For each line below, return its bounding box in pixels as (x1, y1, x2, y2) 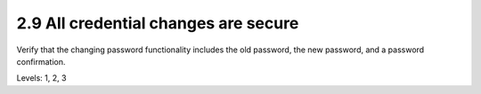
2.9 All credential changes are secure (16, 13, 299, 33)
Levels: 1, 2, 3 (16, 73, 67, 83)
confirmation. (16, 56, 66, 67)
